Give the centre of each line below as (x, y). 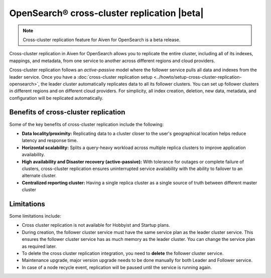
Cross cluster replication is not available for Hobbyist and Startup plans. (96, 225)
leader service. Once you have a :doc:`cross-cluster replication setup (81, 77)
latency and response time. (50, 141)
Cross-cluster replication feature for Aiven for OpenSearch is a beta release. (102, 40)
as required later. (39, 246)
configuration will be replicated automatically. (56, 98)
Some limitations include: (35, 216)
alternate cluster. (39, 176)
